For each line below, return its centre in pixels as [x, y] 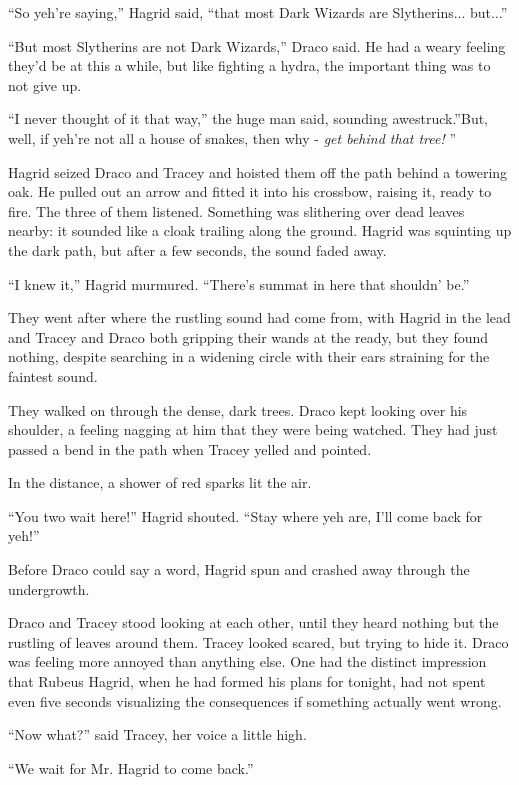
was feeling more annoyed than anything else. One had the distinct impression [247, 661]
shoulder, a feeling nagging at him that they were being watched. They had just [253, 429]
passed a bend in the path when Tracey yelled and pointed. [190, 448]
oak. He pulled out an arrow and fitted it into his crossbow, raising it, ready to [250, 191]
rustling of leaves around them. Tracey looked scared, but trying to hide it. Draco [258, 641]
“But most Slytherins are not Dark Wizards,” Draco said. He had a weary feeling [257, 45]
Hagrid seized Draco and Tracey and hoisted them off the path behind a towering [258, 171]
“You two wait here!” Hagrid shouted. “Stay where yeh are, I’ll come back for [245, 515]
